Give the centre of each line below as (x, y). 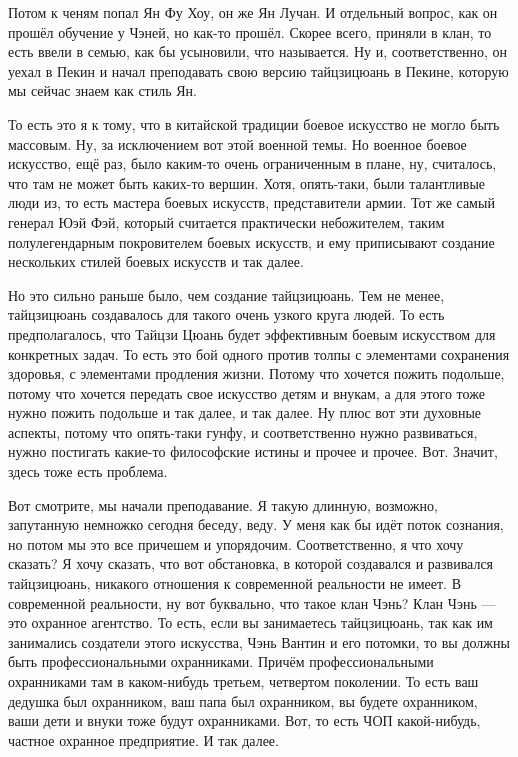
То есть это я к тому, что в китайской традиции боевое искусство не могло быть (254, 123)
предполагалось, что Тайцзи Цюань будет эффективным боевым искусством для (252, 333)
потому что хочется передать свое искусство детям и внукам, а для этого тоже (246, 392)
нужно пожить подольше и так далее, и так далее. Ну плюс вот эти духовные (245, 412)
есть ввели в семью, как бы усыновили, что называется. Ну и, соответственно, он (257, 51)
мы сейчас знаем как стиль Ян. (102, 90)
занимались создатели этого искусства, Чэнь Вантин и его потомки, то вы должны (259, 641)
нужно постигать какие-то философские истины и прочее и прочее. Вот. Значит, (253, 451)
